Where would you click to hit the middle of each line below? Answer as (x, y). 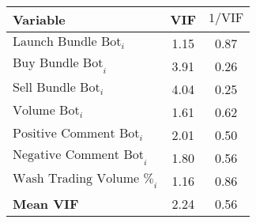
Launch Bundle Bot (67, 42)
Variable (39, 19)
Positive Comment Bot (76, 134)
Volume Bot (46, 111)
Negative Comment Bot (78, 155)
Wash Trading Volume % (83, 178)
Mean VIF (46, 204)
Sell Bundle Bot (56, 88)
